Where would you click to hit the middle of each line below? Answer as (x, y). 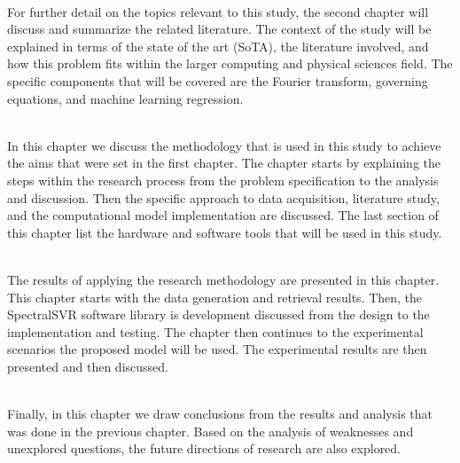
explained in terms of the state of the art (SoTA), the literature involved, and (218, 46)
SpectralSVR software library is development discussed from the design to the (218, 314)
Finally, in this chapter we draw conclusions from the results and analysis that (220, 414)
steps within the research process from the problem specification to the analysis (223, 180)
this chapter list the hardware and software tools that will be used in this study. (225, 232)
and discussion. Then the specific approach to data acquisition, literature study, (223, 197)
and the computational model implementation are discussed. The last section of (223, 215)
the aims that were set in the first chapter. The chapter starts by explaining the (224, 163)
